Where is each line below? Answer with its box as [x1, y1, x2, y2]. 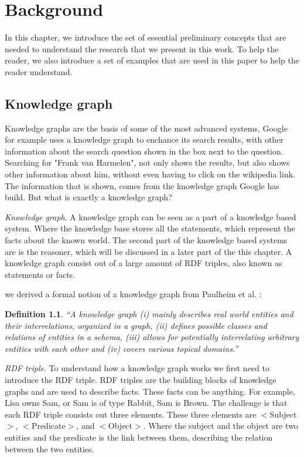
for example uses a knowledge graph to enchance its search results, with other [5, 133, 283, 146]
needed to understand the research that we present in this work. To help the [5, 42, 279, 55]
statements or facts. [5, 268, 76, 280]
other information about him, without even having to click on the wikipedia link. [5, 168, 295, 180]
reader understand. [5, 65, 73, 78]
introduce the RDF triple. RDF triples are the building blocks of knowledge [5, 373, 276, 385]
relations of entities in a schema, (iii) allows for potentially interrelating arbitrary [5, 331, 299, 343]
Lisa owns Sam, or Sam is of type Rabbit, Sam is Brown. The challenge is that [5, 396, 288, 409]
